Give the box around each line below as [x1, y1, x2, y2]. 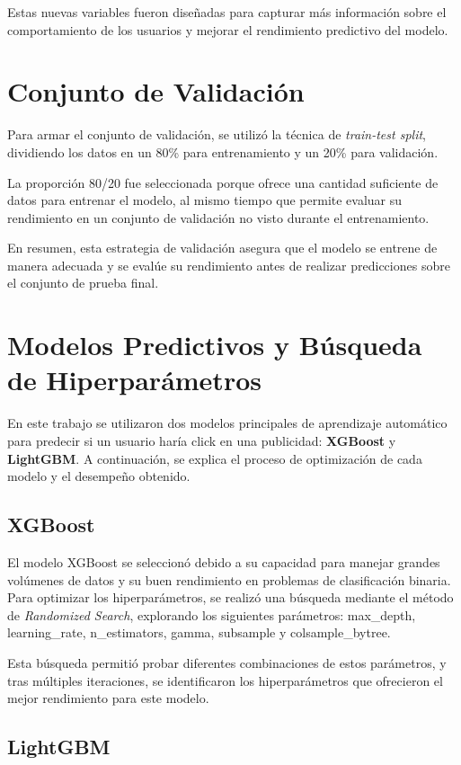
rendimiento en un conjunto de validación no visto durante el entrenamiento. [7, 208, 430, 227]
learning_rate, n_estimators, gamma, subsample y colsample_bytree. [7, 623, 391, 642]
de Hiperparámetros [7, 361, 262, 398]
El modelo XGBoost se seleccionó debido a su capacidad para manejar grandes [7, 552, 440, 571]
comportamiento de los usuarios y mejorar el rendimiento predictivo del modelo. [7, 20, 448, 39]
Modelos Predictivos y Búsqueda [7, 326, 422, 363]
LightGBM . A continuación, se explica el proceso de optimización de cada [7, 449, 422, 467]
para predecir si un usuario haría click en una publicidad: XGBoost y [7, 431, 396, 449]
